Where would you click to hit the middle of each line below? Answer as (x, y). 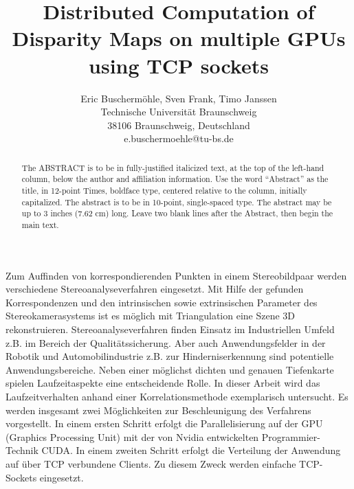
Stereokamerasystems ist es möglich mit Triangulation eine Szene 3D (151, 316)
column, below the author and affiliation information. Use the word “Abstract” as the (175, 179)
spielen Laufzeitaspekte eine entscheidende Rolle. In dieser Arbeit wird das (163, 383)
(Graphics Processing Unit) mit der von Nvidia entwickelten (132, 436)
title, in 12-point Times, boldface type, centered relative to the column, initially (164, 190)
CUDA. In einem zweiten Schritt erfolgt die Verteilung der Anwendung (191, 450)
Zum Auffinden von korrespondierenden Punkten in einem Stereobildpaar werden (176, 275)
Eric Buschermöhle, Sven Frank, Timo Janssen (179, 98)
